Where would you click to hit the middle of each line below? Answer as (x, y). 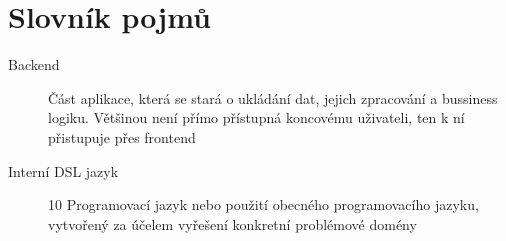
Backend (34, 64)
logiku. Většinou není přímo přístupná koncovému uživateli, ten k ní (256, 117)
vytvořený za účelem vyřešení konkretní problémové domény (232, 223)
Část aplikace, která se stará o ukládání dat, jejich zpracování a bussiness (273, 97)
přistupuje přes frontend (122, 136)
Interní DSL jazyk (63, 170)
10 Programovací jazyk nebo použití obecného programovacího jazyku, (263, 204)
